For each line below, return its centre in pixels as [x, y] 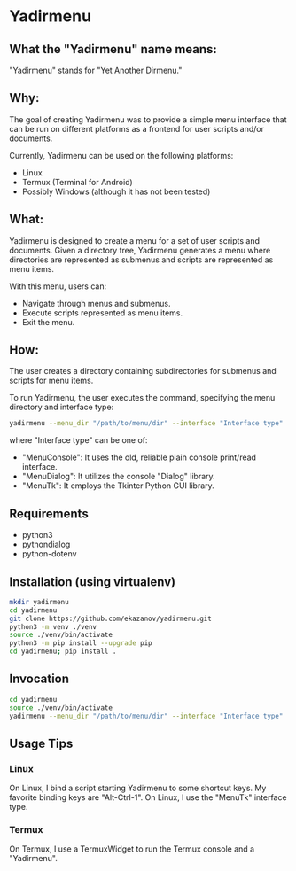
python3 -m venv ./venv [53, 626]
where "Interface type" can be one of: [78, 440]
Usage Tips [41, 743]
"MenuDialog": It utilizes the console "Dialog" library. [118, 477]
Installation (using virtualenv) [92, 582]
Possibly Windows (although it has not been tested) [116, 191]
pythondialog [46, 544]
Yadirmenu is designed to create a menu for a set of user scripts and [134, 240]
